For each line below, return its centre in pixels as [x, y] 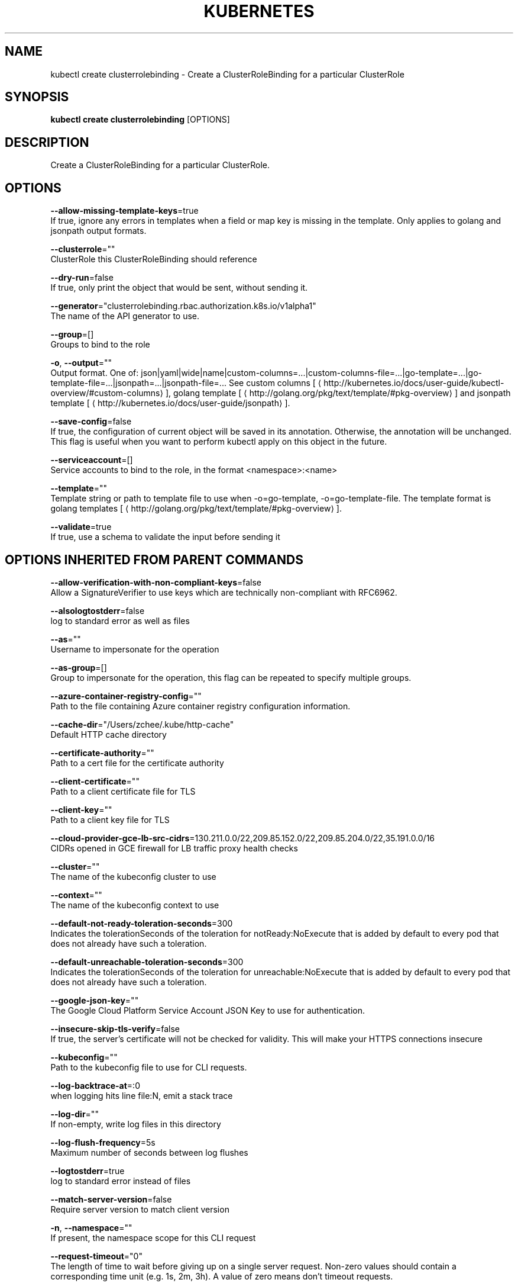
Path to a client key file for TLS [110, 819]
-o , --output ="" [81, 363]
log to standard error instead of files [121, 1181]
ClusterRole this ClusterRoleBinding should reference [154, 259]
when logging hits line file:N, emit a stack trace [142, 1095]
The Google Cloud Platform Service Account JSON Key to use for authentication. [208, 1010]
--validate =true [81, 527]
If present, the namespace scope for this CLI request [153, 1237]
